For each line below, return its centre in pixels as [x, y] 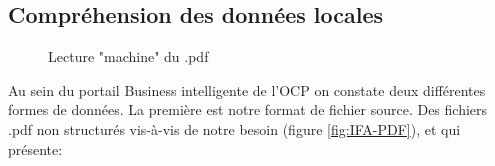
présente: [35, 148]
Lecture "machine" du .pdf [128, 56]
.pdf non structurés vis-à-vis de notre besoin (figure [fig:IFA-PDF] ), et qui [234, 128]
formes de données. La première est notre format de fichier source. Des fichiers [248, 109]
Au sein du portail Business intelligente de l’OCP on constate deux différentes [247, 89]
